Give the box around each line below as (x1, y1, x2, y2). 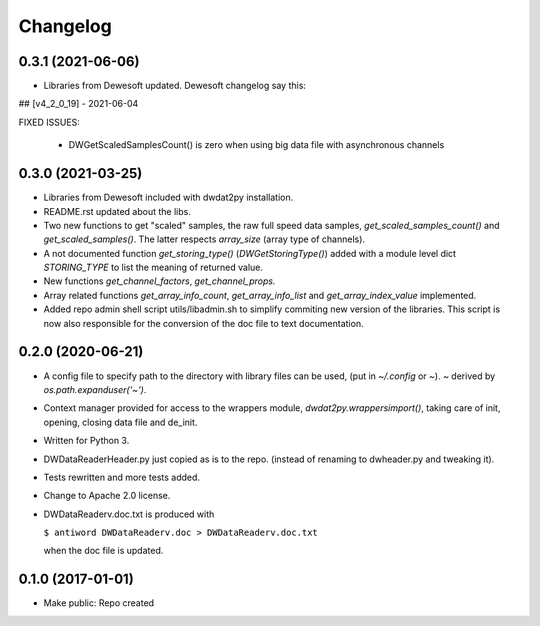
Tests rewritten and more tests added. (43, 471, 200, 483)
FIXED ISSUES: (18, 116, 80, 128)
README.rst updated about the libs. (43, 205, 192, 217)
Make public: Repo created (43, 597, 155, 609)
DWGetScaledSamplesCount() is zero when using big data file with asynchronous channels (68, 139, 445, 151)
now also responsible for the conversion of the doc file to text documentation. (43, 317, 364, 329)
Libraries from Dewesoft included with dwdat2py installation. (43, 191, 294, 204)
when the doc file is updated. (43, 545, 164, 557)
